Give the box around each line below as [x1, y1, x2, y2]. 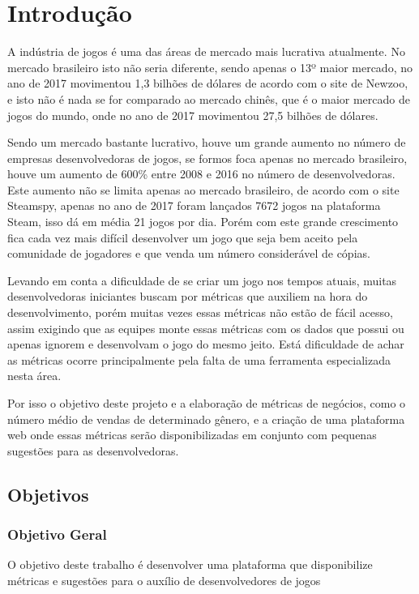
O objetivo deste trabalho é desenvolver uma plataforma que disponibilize [7, 556, 373, 573]
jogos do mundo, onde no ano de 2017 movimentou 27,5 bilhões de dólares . [7, 106, 378, 123]
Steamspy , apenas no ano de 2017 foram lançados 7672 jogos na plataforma [7, 197, 381, 214]
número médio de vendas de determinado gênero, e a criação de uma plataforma [7, 410, 405, 427]
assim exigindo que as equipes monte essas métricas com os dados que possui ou [7, 319, 404, 336]
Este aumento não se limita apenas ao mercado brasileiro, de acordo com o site [7, 181, 400, 198]
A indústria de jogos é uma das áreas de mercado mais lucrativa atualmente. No [7, 43, 405, 60]
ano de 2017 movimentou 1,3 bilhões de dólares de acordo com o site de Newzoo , [7, 75, 408, 92]
